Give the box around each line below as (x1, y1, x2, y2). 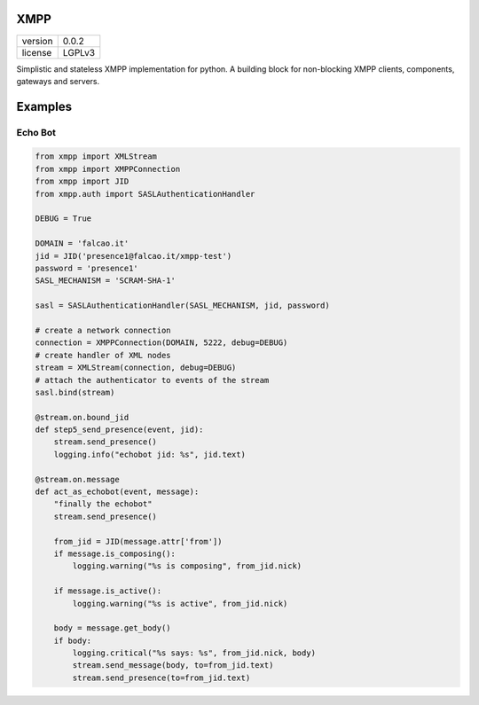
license (21, 46, 52, 59)
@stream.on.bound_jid (35, 412, 130, 422)
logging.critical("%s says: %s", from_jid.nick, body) (72, 648, 317, 658)
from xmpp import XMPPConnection (35, 164, 181, 174)
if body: (53, 635, 92, 646)
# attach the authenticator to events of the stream (35, 375, 270, 385)
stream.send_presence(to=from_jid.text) (72, 672, 251, 683)
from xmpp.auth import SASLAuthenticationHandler (35, 189, 255, 199)
